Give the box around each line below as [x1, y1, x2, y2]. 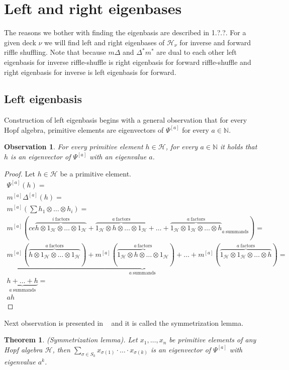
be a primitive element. [60, 168, 131, 178]
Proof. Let [4, 168, 35, 178]
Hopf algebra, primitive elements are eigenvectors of [4, 124, 164, 135]
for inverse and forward [179, 37, 251, 47]
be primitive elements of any [169, 334, 256, 345]
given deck [4, 37, 36, 47]
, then [52, 344, 70, 354]
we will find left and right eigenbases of [44, 37, 165, 47]
